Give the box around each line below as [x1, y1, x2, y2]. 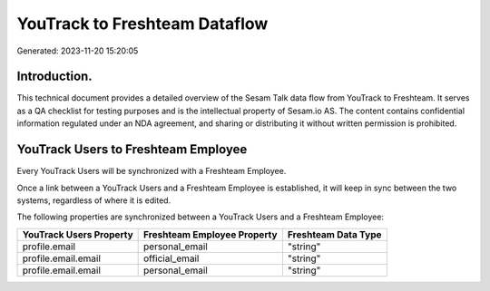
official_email [143, 252, 200, 265]
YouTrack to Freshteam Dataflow [16, 14, 269, 34]
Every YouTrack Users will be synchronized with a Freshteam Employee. [16, 166, 287, 177]
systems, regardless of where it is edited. [16, 195, 171, 206]
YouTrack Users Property [22, 228, 133, 240]
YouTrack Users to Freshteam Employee [16, 141, 248, 158]
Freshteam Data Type [287, 228, 382, 240]
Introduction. [16, 69, 93, 84]
